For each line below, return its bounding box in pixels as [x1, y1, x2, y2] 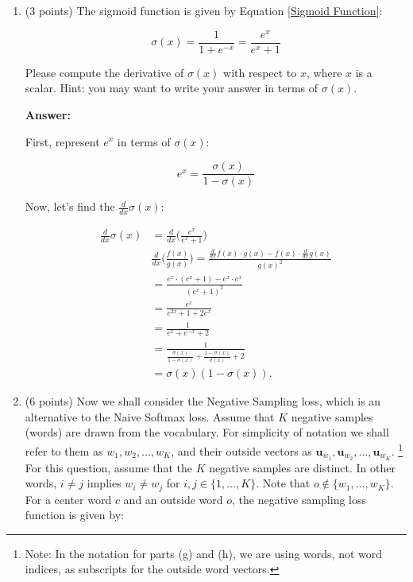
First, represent [25, 133, 100, 149]
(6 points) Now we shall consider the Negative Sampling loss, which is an [25, 393, 381, 409]
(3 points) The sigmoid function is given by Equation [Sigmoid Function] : [25, 2, 383, 18]
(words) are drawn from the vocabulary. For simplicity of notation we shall [25, 424, 389, 440]
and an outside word [123, 491, 223, 507]
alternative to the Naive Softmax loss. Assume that [25, 408, 275, 425]
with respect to [223, 64, 297, 80]
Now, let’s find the [25, 198, 115, 215]
